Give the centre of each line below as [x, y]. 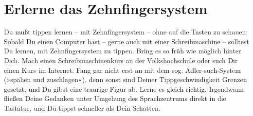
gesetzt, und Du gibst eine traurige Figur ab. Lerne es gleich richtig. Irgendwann [124, 89]
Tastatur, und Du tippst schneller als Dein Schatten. [82, 108]
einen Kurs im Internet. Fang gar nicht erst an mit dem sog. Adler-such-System [122, 70]
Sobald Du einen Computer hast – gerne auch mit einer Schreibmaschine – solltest [126, 41]
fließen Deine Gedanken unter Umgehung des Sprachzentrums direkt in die [115, 98]
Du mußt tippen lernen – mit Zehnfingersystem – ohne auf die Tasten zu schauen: [126, 32]
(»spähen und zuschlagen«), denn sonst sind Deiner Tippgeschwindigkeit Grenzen [126, 79]
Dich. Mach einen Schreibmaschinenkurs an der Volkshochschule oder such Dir [121, 60]
